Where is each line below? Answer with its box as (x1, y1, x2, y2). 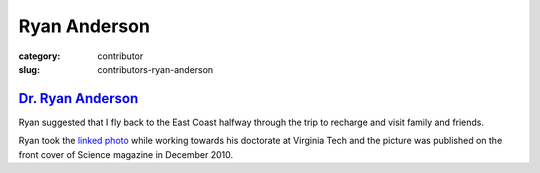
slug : (18, 63, 40, 75)
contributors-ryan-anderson (97, 63, 214, 75)
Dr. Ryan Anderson (18, 90, 139, 107)
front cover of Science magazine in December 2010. (18, 148, 234, 160)
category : (18, 50, 61, 62)
